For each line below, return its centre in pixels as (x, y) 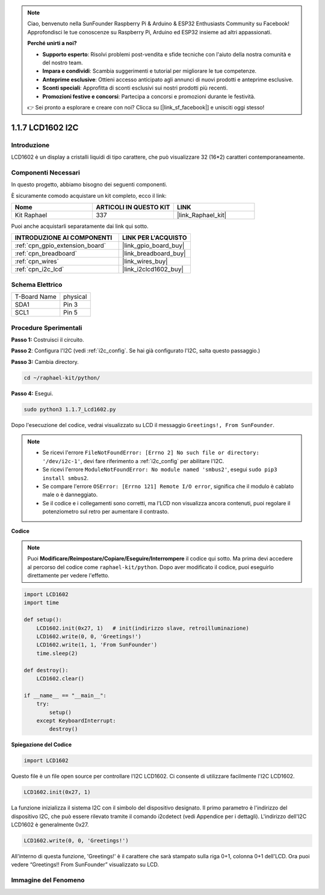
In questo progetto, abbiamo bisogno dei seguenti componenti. (89, 185)
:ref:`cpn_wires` (37, 262)
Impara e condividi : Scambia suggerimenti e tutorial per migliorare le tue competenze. (150, 71)
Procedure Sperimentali (47, 328)
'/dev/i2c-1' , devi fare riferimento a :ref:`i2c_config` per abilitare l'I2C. (133, 461)
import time (42, 603)
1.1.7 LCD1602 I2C (45, 127)
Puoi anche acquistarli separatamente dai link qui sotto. (80, 226)
